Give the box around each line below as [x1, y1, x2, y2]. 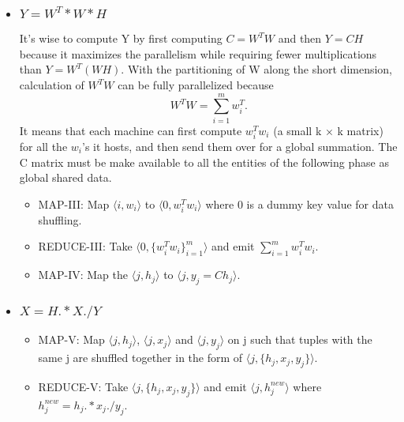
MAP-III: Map [38, 195, 110, 212]
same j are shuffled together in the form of [38, 349, 243, 366]
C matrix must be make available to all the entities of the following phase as [19, 153, 389, 170]
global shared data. [19, 169, 112, 186]
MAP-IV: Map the [38, 266, 128, 283]
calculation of [19, 77, 84, 93]
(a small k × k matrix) [273, 122, 383, 138]
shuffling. [38, 211, 82, 228]
